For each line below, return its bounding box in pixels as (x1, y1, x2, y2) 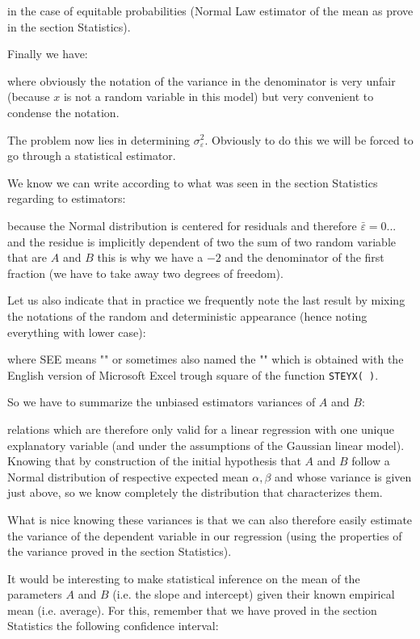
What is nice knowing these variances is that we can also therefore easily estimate (7, 511, 413, 528)
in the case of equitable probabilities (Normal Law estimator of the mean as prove (7, 2, 414, 19)
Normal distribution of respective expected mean (7, 468, 249, 485)
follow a (351, 452, 390, 469)
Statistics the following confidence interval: (7, 617, 219, 634)
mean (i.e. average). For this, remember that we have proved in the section (7, 601, 377, 618)
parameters (7, 586, 62, 603)
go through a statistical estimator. (7, 147, 176, 164)
